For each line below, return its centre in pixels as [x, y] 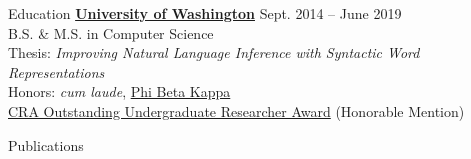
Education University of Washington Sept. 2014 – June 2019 [205, 13]
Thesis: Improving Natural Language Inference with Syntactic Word [214, 52]
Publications [46, 144]
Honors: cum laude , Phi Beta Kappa [119, 91]
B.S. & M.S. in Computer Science [111, 32]
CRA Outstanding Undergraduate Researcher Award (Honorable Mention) [236, 110]
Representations [56, 71]
